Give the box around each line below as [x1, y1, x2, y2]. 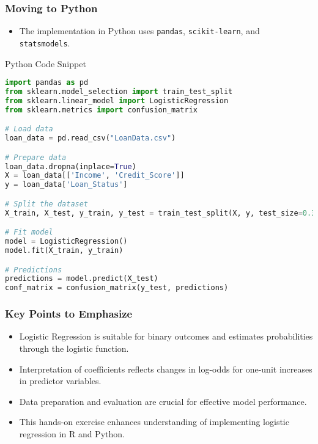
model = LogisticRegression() [5, 237, 128, 246]
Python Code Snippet [5, 57, 86, 70]
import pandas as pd [5, 78, 89, 87]
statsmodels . [19, 36, 70, 49]
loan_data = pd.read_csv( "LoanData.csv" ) [5, 134, 176, 143]
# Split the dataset [5, 199, 89, 208]
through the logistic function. [19, 341, 129, 354]
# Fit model [5, 228, 53, 237]
